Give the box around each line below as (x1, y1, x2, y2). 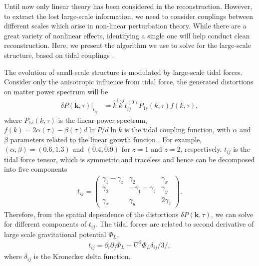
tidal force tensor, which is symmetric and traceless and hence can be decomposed (4, 154, 255, 164)
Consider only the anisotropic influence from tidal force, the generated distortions (4, 76, 254, 87)
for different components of (4, 219, 87, 229)
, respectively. (180, 144, 222, 154)
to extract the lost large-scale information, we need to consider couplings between (4, 10, 253, 21)
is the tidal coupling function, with (124, 124, 231, 135)
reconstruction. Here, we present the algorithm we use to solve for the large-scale (4, 40, 251, 50)
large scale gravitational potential (4, 229, 106, 239)
